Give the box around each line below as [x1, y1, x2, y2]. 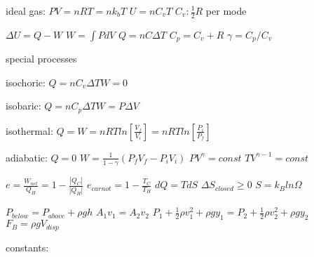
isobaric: [6, 98, 41, 113]
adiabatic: [6, 150, 48, 164]
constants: [6, 239, 49, 254]
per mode [205, 4, 247, 18]
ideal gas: [6, 4, 46, 18]
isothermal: [6, 123, 53, 138]
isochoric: [6, 74, 46, 89]
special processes [6, 51, 77, 66]
